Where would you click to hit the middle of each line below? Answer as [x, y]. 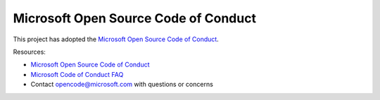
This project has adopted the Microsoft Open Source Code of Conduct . [116, 39]
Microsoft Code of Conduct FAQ [77, 74]
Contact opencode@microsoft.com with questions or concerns [122, 85]
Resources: [29, 52]
